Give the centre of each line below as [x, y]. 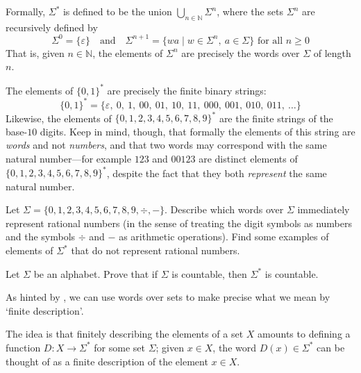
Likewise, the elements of [59, 118]
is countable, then [209, 273]
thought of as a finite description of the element [107, 361]
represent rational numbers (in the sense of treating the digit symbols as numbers [179, 223]
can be [331, 347]
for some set [119, 347]
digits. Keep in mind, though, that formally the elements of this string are [198, 131]
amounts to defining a [304, 334]
